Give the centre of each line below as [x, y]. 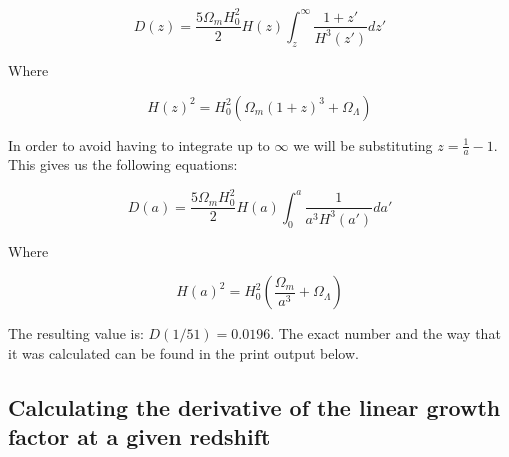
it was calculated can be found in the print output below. [183, 353]
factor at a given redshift [139, 436]
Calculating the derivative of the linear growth [254, 407]
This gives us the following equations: [123, 164]
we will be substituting [363, 144]
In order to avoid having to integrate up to [139, 144]
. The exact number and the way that [385, 333]
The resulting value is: [76, 333]
